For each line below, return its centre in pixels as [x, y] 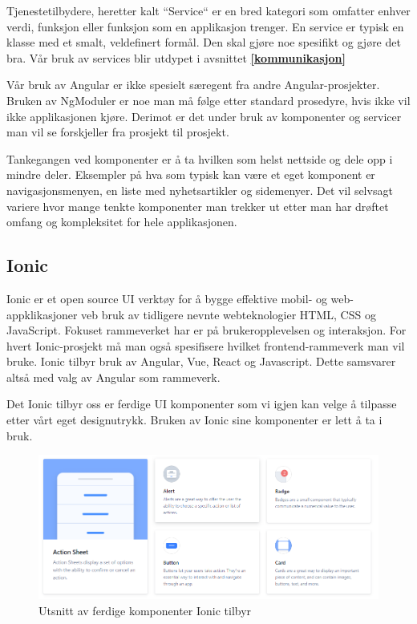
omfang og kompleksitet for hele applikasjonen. [122, 222]
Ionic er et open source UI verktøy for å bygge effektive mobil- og [167, 298]
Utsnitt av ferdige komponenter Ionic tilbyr [145, 610]
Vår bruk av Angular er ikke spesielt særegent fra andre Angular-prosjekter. [193, 85]
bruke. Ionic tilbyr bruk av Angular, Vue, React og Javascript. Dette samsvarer [201, 361]
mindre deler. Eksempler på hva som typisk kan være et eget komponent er [191, 174]
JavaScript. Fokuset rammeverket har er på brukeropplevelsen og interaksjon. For [206, 330]
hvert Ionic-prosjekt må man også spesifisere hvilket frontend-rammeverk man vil [206, 345]
